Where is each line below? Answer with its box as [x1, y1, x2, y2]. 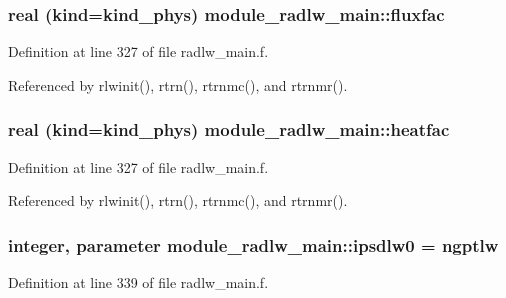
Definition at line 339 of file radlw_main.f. [8, 272, 269, 293]
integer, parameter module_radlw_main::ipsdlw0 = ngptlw [8, 232, 499, 257]
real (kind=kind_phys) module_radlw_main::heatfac [8, 117, 450, 142]
